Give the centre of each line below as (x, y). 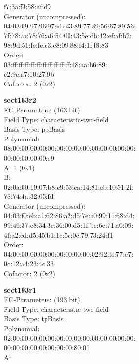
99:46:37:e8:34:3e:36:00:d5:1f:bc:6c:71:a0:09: (69, 225)
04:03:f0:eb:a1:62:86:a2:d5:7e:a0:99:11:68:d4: (69, 215)
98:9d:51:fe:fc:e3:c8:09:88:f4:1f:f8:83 (56, 45)
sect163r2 (20, 100)
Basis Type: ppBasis (34, 129)
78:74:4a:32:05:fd (29, 196)
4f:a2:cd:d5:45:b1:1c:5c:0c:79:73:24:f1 (58, 235)
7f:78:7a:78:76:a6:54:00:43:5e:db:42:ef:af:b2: (68, 35)
